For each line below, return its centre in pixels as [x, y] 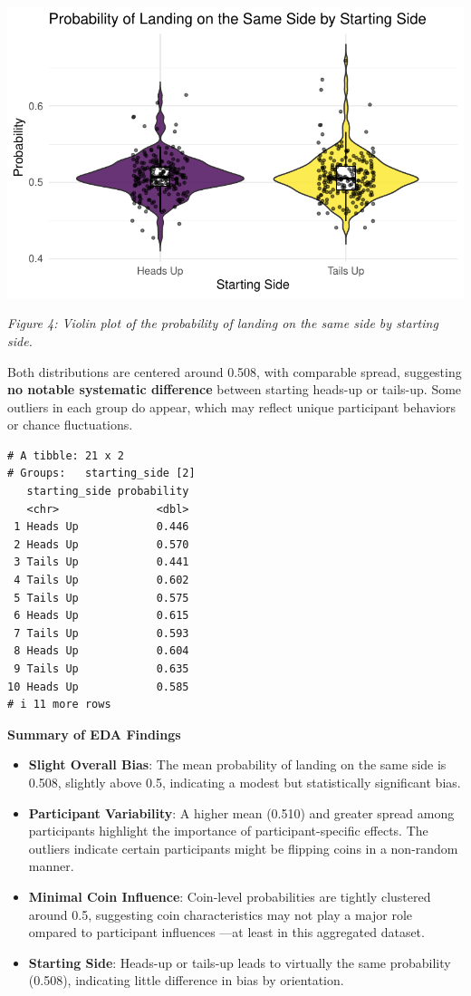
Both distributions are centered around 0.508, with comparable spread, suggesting [235, 371]
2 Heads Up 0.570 [101, 544]
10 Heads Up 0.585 [98, 687]
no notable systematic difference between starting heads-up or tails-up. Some [235, 389]
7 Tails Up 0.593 [101, 633]
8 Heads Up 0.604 [101, 651]
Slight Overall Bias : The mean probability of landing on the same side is [237, 764]
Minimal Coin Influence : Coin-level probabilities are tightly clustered [230, 896]
